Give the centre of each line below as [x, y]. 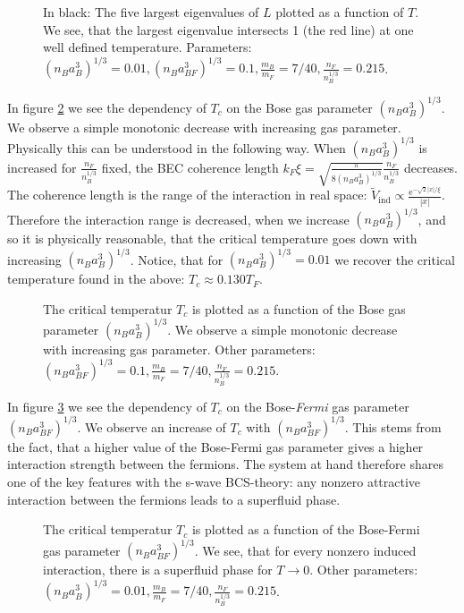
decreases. [431, 167]
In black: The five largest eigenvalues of [151, 12]
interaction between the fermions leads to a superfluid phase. [174, 499]
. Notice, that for [177, 259]
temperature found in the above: [96, 279]
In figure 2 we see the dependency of [107, 107]
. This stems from [393, 426]
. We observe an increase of [152, 426]
